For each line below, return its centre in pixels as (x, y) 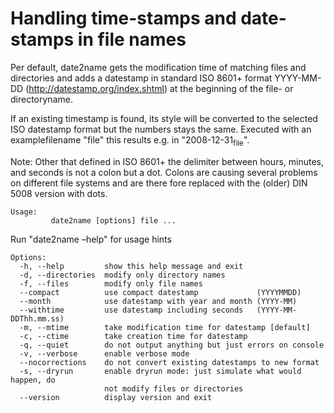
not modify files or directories (174, 388)
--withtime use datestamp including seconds (131, 310)
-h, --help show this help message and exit (131, 266)
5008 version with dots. (59, 193)
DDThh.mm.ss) (37, 318)
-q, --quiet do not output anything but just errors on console (172, 345)
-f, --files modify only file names (111, 283)
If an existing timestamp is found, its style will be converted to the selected (164, 118)
